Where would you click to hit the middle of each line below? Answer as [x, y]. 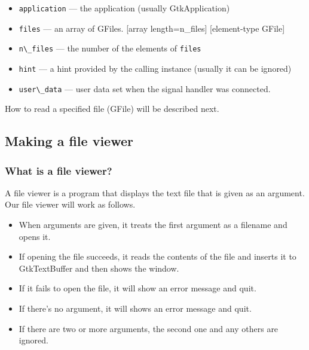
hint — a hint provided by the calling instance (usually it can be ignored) [155, 68]
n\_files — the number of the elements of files [110, 48]
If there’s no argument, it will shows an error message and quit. [135, 308]
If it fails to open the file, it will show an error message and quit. [137, 288]
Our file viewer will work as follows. [70, 204]
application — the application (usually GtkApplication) [124, 8]
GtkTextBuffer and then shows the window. [99, 268]
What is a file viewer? [59, 170]
